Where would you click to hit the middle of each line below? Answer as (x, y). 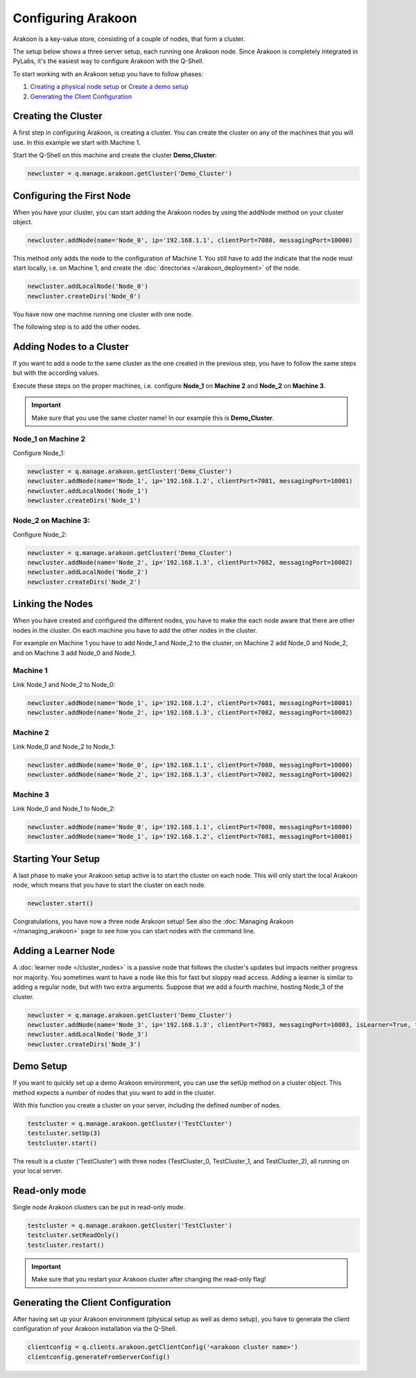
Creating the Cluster (58, 116)
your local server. (37, 1171)
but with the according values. (56, 373)
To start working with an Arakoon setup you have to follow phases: (108, 74)
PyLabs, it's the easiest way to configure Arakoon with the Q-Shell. (109, 61)
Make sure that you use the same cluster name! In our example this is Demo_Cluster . (153, 418)
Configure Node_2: (40, 534)
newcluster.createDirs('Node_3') (84, 1044)
